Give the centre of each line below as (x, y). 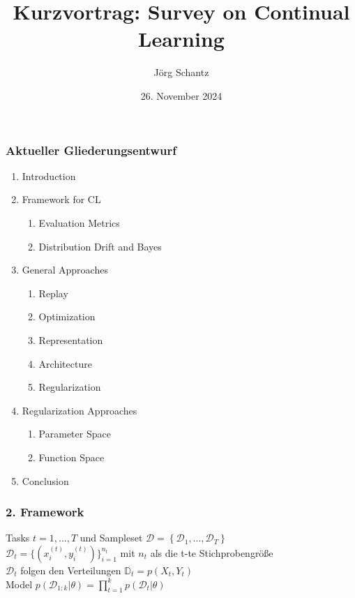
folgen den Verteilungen (71, 570)
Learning (181, 39)
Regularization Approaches (80, 410)
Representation (71, 339)
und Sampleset (111, 538)
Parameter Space (75, 434)
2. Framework (45, 512)
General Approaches (65, 270)
